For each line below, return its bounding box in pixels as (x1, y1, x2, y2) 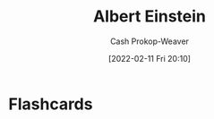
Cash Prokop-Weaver (109, 36, 190, 47)
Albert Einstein (92, 6, 207, 27)
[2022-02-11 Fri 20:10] (107, 53, 192, 64)
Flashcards (8, 94, 93, 114)
